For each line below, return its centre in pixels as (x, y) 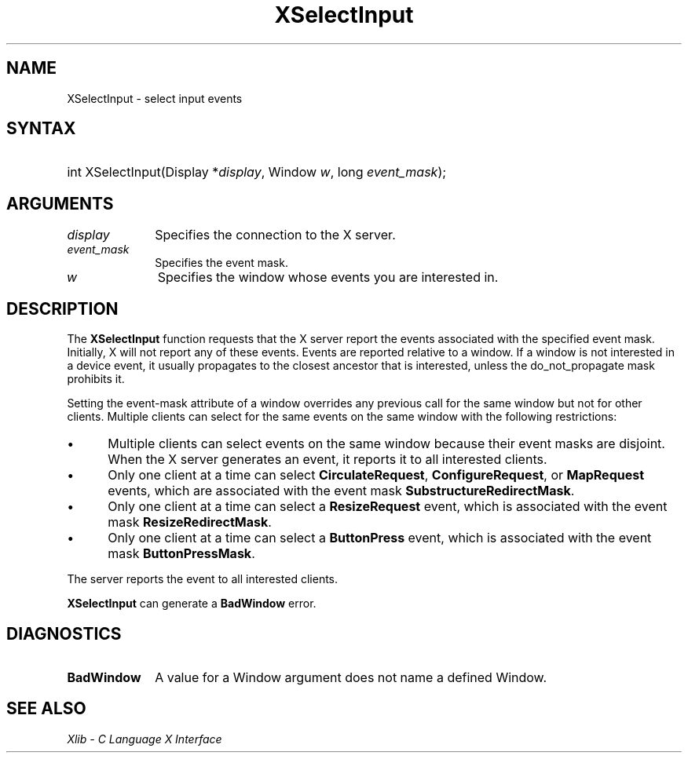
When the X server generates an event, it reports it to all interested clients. (328, 460)
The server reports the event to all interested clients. (203, 579)
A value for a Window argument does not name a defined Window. (351, 677)
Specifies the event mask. (221, 263)
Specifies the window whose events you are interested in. (328, 277)
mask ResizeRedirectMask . (190, 522)
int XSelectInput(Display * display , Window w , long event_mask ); (257, 172)
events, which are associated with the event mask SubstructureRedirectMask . (341, 491)
